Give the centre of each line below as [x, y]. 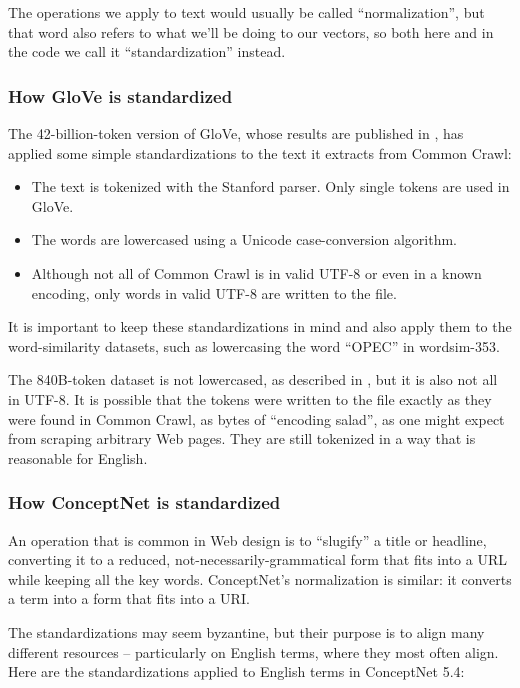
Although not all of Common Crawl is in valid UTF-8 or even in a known [256, 272]
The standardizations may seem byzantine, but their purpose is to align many [246, 631]
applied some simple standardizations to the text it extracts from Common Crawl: [260, 152]
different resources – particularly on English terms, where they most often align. [253, 651]
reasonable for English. [78, 457]
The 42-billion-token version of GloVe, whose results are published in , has [236, 133]
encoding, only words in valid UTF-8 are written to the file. [214, 292]
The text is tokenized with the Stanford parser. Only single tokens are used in [270, 186]
